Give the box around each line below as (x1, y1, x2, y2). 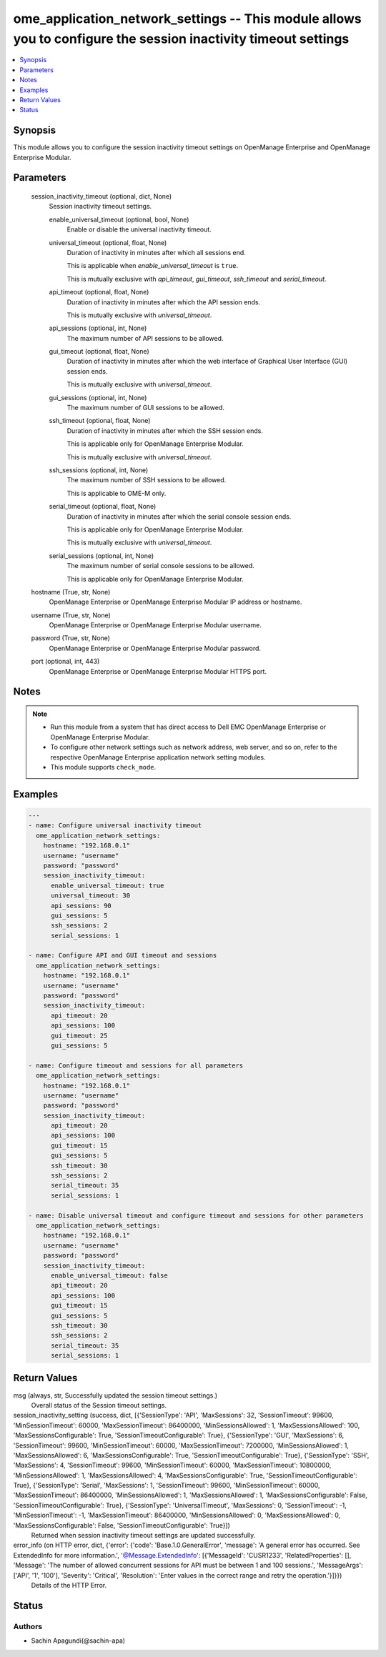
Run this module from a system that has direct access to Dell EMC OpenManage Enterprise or (50, 722, 327, 732)
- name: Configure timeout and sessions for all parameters (28, 1061, 244, 1070)
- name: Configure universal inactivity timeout (28, 822, 202, 830)
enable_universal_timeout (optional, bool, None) (49, 215, 189, 224)
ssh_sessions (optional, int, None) (49, 465, 149, 474)
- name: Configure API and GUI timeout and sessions (28, 951, 217, 960)
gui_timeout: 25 (51, 1031, 108, 1040)
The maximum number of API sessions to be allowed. (66, 334, 224, 342)
